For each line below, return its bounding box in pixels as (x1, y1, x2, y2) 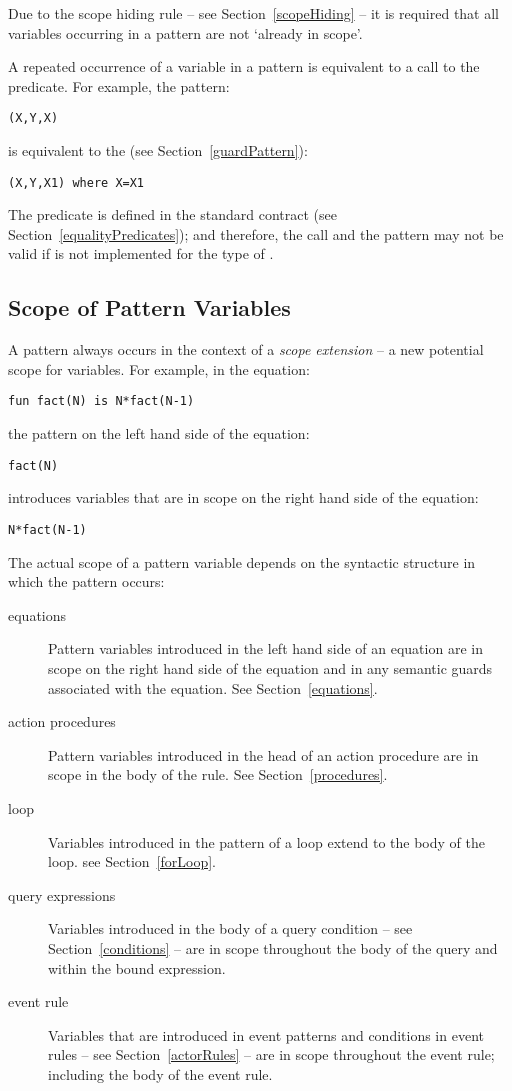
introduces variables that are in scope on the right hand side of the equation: (8, 487, 479, 508)
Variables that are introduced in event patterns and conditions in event (48, 1024, 484, 1045)
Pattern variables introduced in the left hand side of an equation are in (48, 638, 483, 659)
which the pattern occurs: (8, 571, 165, 592)
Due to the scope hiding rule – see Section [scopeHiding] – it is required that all (8, 3, 500, 23)
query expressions (8, 884, 116, 905)
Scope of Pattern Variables (8, 292, 291, 323)
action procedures (8, 711, 116, 732)
